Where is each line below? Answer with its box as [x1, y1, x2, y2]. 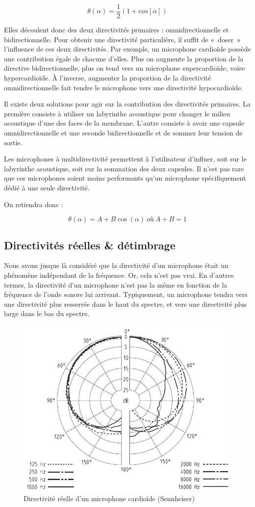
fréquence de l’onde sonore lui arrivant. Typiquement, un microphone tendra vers [4, 289, 248, 299]
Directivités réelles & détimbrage [4, 237, 176, 252]
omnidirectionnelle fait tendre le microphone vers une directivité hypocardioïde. [4, 82, 243, 92]
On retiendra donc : [4, 199, 63, 209]
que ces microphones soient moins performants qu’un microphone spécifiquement [4, 173, 246, 183]
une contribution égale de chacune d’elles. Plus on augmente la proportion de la [4, 53, 244, 63]
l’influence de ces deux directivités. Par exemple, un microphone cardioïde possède [4, 44, 251, 54]
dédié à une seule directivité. [4, 182, 90, 192]
